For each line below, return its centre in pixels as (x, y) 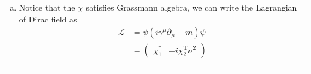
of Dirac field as (48, 19)
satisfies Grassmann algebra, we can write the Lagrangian (191, 7)
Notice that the (47, 7)
